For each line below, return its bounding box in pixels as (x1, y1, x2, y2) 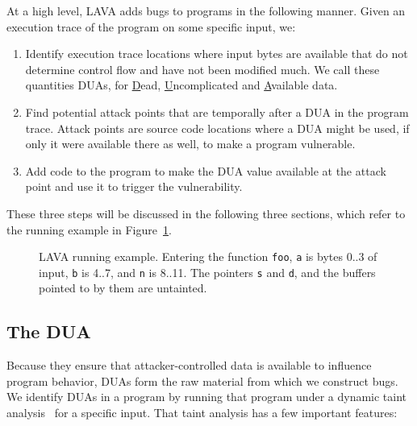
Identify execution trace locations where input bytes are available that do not (25, 45, 408, 62)
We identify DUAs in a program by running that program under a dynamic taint (6, 388, 407, 405)
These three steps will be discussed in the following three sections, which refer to (6, 205, 406, 221)
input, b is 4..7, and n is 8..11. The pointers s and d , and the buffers (39, 263, 376, 280)
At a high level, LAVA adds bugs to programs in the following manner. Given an (6, 2, 406, 19)
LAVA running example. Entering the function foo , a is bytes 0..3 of (39, 248, 377, 265)
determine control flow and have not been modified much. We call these (25, 60, 380, 77)
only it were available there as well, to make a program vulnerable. (25, 135, 356, 152)
